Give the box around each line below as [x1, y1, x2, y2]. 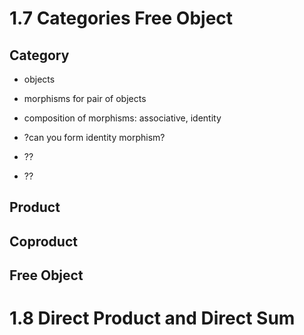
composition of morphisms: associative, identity [23, 112, 222, 124]
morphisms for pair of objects [23, 93, 147, 104]
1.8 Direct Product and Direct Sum [9, 307, 296, 330]
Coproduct [9, 233, 78, 250]
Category [9, 47, 70, 64]
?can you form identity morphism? [23, 132, 166, 143]
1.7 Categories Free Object [9, 7, 234, 30]
